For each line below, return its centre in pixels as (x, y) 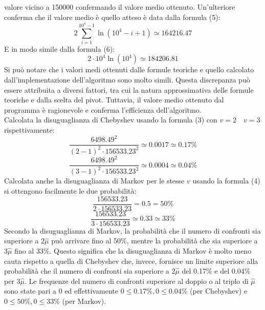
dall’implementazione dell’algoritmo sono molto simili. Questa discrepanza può (127, 80)
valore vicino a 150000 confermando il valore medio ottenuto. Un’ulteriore (120, 7)
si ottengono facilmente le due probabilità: (70, 191)
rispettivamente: (29, 130)
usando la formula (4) (226, 181)
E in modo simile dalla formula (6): (60, 48)
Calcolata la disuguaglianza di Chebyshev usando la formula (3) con (111, 120)
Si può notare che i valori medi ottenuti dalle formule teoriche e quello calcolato (129, 69)
